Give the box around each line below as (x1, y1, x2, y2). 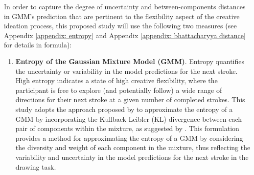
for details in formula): (4, 40, 72, 50)
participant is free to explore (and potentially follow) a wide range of (15, 85, 222, 95)
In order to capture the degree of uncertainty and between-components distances (4, 1, 246, 11)
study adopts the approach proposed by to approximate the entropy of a (15, 104, 233, 114)
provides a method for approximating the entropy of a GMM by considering (15, 132, 243, 143)
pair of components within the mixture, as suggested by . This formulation (15, 123, 239, 133)
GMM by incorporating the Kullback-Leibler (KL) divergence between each (15, 113, 242, 124)
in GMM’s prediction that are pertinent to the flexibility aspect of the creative (4, 11, 240, 21)
